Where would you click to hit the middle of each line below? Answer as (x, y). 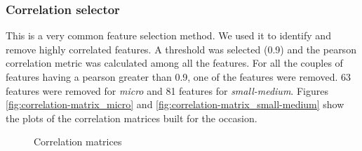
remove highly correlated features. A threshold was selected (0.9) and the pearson (181, 49)
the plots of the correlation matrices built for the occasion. (132, 118)
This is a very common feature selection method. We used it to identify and (168, 35)
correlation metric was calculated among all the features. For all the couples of (174, 63)
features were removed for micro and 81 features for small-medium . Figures (167, 90)
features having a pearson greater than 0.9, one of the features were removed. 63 (179, 77)
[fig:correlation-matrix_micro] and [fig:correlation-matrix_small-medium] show (175, 104)
